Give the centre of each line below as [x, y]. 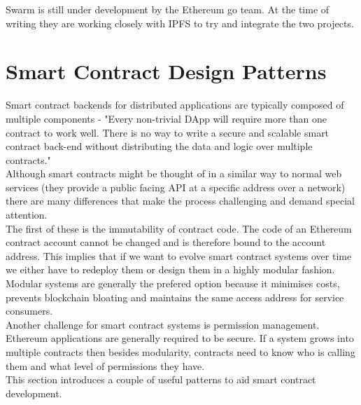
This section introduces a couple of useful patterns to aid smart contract [161, 379]
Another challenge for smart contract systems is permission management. [163, 324]
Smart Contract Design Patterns [166, 71]
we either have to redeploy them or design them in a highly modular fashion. [170, 269]
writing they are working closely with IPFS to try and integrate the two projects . [180, 23]
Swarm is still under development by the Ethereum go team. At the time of [168, 9]
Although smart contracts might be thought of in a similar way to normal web [174, 173]
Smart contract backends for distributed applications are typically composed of [175, 105]
